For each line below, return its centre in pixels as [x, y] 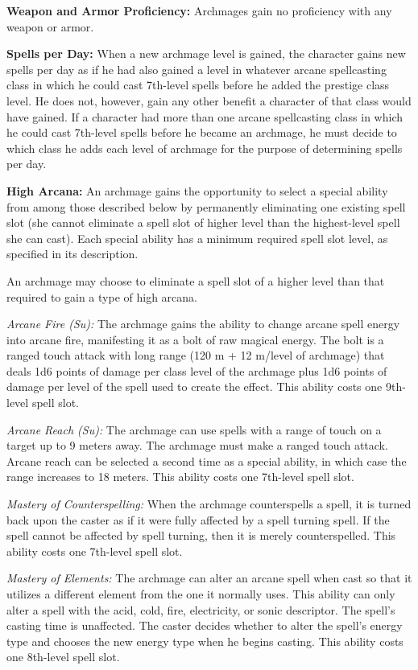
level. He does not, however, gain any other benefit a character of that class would [209, 100]
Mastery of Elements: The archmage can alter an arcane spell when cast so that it [209, 578]
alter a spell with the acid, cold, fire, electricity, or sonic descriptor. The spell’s [201, 609]
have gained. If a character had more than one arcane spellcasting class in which [205, 116]
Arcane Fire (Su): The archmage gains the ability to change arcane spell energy [203, 324]
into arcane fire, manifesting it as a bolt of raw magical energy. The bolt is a [195, 339]
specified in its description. [72, 254]
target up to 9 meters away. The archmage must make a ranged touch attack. [197, 445]
